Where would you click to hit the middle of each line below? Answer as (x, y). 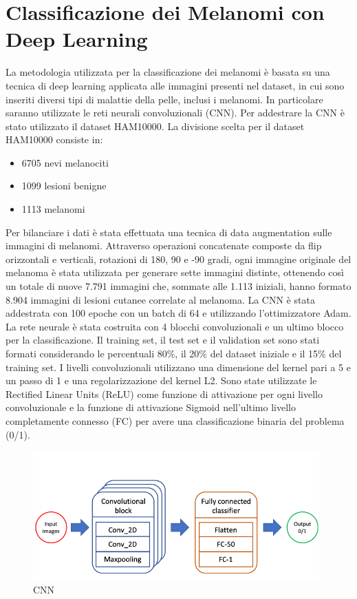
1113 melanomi (53, 209)
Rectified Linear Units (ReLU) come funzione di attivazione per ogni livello (164, 393)
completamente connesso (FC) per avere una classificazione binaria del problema (175, 420)
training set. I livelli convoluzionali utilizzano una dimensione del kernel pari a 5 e (178, 367)
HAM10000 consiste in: (54, 139)
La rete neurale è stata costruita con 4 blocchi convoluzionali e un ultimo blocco (175, 326)
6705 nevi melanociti (65, 162)
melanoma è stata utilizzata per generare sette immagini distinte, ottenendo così (175, 272)
